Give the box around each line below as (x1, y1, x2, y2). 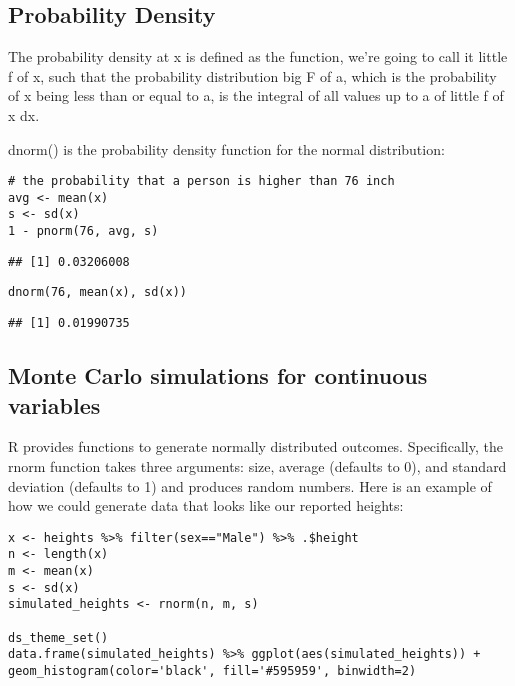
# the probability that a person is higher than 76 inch (8, 174, 395, 189)
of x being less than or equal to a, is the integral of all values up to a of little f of (8, 85, 504, 106)
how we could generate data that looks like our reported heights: (8, 495, 404, 516)
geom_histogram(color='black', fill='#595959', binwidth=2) (8, 663, 417, 678)
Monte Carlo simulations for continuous (8, 360, 428, 391)
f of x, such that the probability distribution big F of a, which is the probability (8, 65, 497, 86)
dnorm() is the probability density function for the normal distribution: (8, 138, 445, 159)
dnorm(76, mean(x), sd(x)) (8, 285, 187, 300)
